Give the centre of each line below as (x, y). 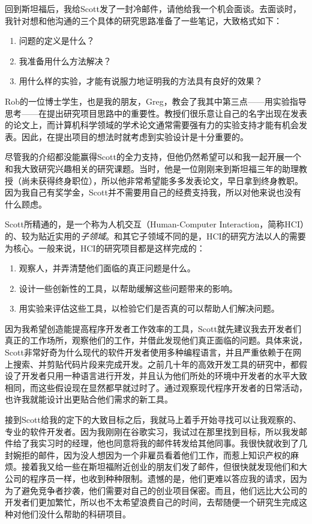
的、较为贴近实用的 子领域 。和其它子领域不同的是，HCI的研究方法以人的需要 (155, 236)
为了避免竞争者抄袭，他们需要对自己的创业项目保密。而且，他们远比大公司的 (156, 490)
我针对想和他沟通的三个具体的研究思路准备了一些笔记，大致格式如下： (143, 20)
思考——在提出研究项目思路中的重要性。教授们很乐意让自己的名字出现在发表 (156, 113)
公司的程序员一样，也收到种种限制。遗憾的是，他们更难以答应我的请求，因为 (156, 478)
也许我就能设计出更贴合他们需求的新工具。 (89, 399)
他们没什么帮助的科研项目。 (76, 513)
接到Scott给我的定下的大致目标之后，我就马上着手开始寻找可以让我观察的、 (153, 420)
